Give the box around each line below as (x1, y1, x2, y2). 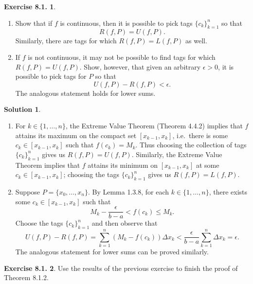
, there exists (209, 186, 248, 196)
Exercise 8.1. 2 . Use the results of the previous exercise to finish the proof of (4, 263, 238, 273)
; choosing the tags (63, 169, 119, 179)
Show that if (15, 18, 53, 28)
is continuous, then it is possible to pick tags (60, 18, 193, 28)
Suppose (15, 186, 40, 196)
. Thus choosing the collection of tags (135, 140, 247, 150)
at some (196, 160, 219, 170)
